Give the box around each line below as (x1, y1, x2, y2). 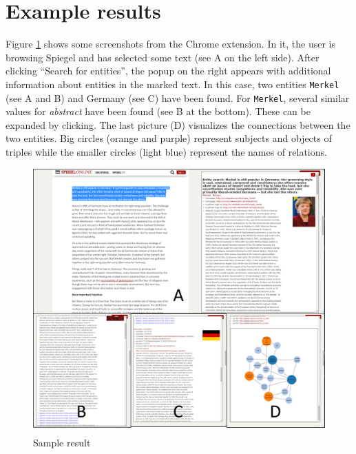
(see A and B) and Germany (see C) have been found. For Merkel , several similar (6, 90, 350, 105)
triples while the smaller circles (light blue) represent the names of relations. (6, 145, 327, 158)
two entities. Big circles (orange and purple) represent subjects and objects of (6, 131, 332, 145)
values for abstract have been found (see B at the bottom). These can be (6, 104, 311, 118)
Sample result (33, 435, 91, 450)
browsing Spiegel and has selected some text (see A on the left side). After (6, 50, 320, 64)
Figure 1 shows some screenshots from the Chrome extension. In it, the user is (6, 37, 335, 51)
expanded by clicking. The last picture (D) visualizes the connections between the (6, 117, 350, 132)
